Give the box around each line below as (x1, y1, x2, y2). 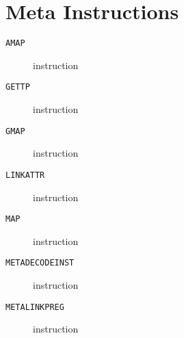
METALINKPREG (5, 302, 64, 312)
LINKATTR (5, 170, 45, 180)
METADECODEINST (5, 258, 75, 268)
